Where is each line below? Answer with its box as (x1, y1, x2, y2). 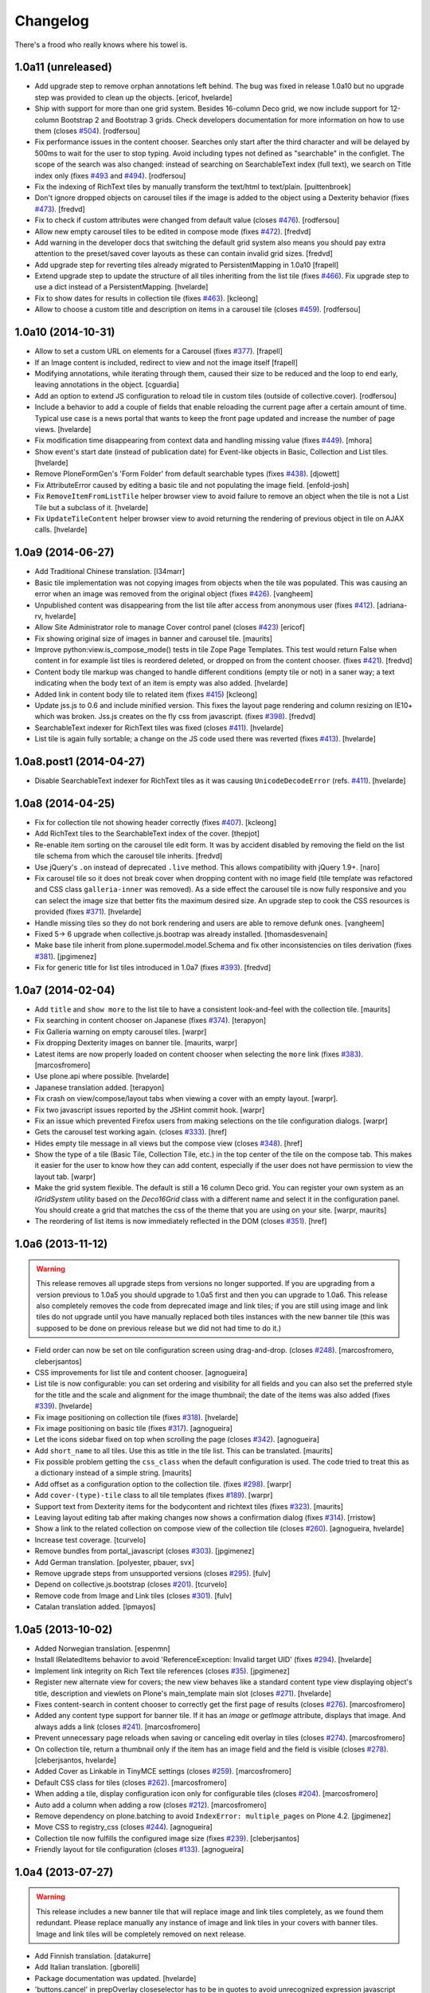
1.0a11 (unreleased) (14, 61, 113, 74)
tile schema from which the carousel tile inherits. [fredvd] (34, 851, 223, 861)
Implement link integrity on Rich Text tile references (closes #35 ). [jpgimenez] (34, 1666, 290, 1676)
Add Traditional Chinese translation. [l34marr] (34, 567, 186, 576)
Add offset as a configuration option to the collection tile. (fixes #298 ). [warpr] (34, 1479, 292, 1488)
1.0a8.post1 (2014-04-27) (14, 755, 146, 769)
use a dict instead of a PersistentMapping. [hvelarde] (34, 282, 209, 292)
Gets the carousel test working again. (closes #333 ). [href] (34, 1127, 227, 1137)
